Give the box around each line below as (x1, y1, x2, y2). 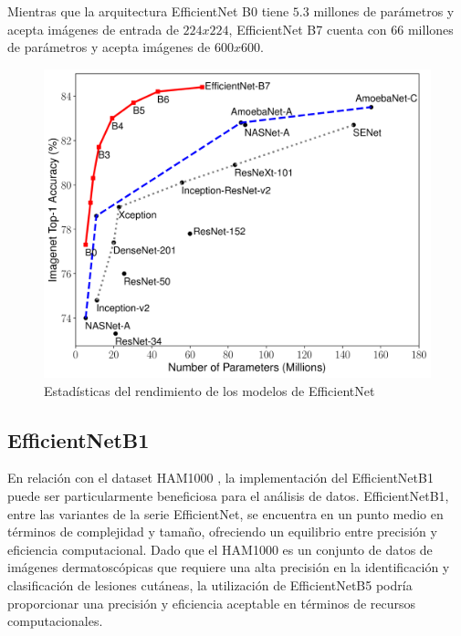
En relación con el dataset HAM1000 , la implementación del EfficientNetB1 (7, 468, 434, 487)
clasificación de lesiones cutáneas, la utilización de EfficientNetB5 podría (7, 576, 413, 595)
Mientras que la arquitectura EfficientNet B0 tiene (7, 2, 289, 20)
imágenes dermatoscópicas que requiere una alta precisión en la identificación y (7, 558, 450, 577)
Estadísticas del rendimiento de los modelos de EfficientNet (44, 381, 375, 400)
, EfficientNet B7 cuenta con (228, 19, 387, 38)
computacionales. (7, 611, 103, 631)
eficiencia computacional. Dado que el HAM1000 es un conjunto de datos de (7, 539, 433, 558)
